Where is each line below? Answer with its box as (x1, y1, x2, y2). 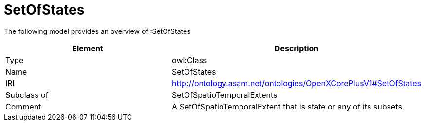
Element (72, 43, 103, 53)
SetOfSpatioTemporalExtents (172, 90, 277, 100)
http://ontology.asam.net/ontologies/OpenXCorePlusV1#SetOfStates (172, 78, 421, 88)
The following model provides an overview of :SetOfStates (4, 27, 191, 35)
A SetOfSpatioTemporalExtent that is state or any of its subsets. (172, 101, 405, 111)
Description (274, 43, 319, 53)
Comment (5, 101, 41, 111)
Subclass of (5, 90, 49, 100)
